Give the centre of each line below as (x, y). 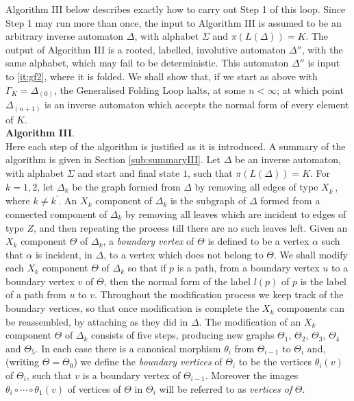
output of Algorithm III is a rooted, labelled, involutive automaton (146, 49)
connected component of (56, 214)
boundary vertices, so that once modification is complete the (132, 308)
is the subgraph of (208, 200)
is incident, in (64, 254)
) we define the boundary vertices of (148, 362)
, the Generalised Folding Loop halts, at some (150, 89)
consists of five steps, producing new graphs (183, 335)
